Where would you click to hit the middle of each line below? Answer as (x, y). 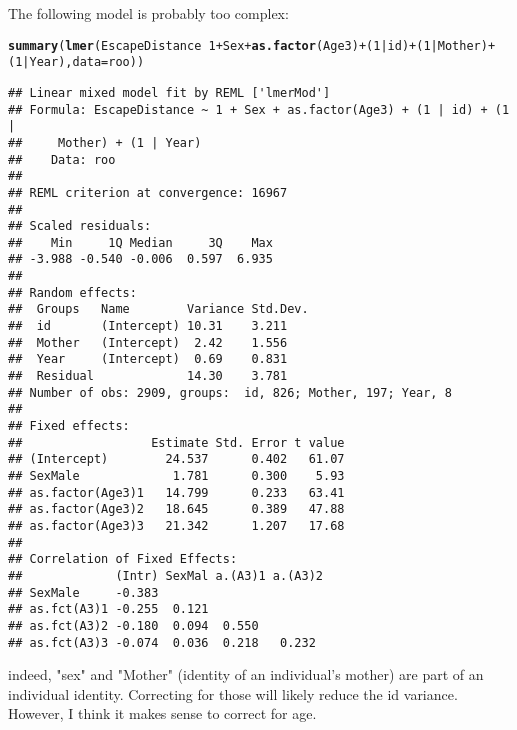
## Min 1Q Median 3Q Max (140, 242)
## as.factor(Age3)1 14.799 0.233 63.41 (176, 492)
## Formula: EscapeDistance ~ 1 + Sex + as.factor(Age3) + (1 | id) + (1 (259, 109)
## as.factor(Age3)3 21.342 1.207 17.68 (176, 525)
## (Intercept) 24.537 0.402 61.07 (176, 459)
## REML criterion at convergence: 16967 (148, 192)
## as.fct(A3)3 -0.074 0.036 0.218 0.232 (162, 642)
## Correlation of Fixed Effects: (123, 559)
